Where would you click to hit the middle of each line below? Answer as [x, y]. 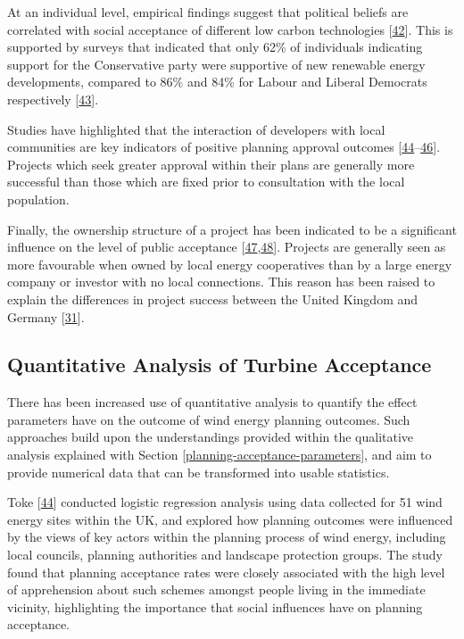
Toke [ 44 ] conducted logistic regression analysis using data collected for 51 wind [225, 502]
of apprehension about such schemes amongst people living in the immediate [216, 589]
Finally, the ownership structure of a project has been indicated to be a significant [232, 229]
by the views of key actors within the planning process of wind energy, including [227, 537]
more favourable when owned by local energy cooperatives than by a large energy [230, 264]
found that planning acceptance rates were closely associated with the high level [226, 572]
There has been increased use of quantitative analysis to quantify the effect [212, 402]
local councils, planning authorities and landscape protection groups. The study [225, 555]
